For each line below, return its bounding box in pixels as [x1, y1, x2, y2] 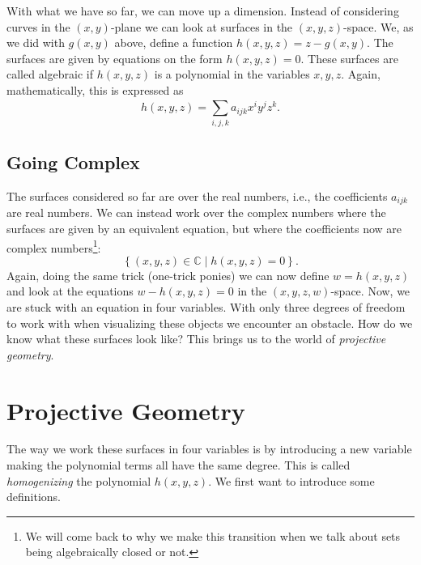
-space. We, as [343, 18, 414, 35]
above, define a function [114, 34, 233, 51]
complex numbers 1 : [6, 236, 101, 256]
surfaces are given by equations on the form [6, 49, 223, 66]
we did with [6, 34, 65, 51]
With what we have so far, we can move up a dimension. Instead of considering [6, 2, 399, 19]
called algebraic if [6, 66, 93, 83]
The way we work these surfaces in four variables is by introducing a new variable [6, 440, 412, 457]
